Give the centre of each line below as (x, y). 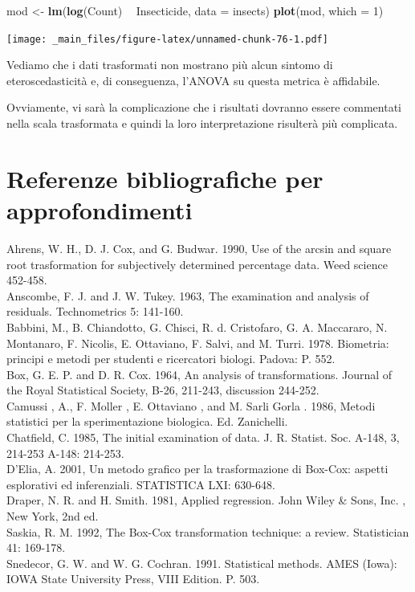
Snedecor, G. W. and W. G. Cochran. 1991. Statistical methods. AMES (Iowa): (202, 563)
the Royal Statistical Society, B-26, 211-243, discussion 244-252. (163, 390)
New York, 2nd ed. (53, 516)
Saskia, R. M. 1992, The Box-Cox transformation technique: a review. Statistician (208, 531)
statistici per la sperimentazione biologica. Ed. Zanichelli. (147, 421)
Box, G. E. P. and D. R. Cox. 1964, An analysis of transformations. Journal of (199, 374)
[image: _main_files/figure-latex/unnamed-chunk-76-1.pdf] (167, 39)
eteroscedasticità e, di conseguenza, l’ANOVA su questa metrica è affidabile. (193, 80)
